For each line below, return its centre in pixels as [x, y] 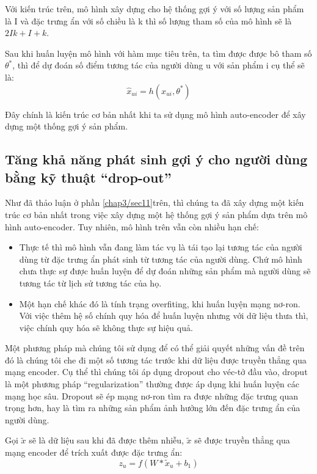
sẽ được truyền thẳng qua [242, 440]
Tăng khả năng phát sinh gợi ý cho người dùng [156, 159]
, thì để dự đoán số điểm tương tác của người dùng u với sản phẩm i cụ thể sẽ [158, 65]
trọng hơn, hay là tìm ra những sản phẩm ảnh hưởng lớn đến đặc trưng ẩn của [153, 408]
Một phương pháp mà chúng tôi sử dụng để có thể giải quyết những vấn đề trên [155, 348]
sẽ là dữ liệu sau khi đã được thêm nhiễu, [106, 440]
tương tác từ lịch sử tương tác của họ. [90, 283]
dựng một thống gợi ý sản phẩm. [67, 126]
